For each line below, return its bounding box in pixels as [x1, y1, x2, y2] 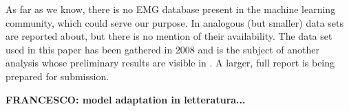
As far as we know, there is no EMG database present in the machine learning [6, 2, 336, 16]
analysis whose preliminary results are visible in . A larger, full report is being [6, 56, 335, 70]
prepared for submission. [6, 69, 109, 83]
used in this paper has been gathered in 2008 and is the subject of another [6, 42, 319, 56]
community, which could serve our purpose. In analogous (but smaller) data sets [6, 15, 344, 29]
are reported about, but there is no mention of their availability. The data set [6, 29, 332, 43]
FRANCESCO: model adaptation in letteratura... [6, 92, 246, 106]
